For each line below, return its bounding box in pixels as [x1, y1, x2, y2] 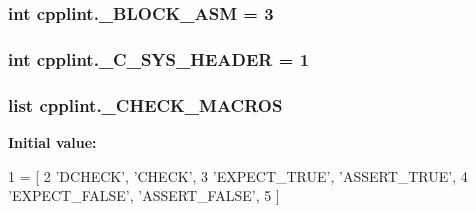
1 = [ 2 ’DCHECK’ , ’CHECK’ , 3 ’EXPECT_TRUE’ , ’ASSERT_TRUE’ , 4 [8, 165, 468, 186]
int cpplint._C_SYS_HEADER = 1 [8, 46, 310, 71]
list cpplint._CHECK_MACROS [8, 92, 283, 117]
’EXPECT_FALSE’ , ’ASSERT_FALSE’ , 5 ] [8, 185, 280, 206]
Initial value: [8, 131, 97, 152]
